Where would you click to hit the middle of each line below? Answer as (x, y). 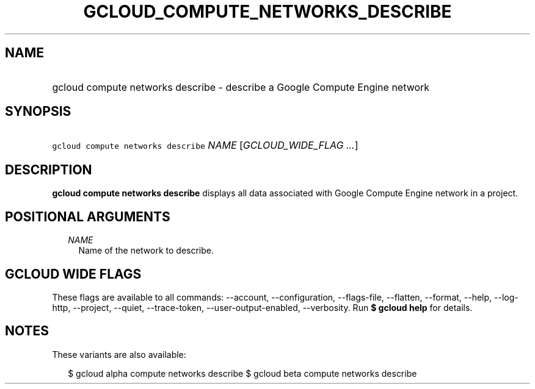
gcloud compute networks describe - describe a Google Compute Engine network (241, 87)
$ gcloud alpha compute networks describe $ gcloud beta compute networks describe (242, 373)
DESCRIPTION (49, 170)
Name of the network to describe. (146, 251)
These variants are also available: (119, 354)
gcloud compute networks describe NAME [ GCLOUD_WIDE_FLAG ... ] (205, 145)
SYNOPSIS (38, 112)
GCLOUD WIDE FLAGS (73, 274)
